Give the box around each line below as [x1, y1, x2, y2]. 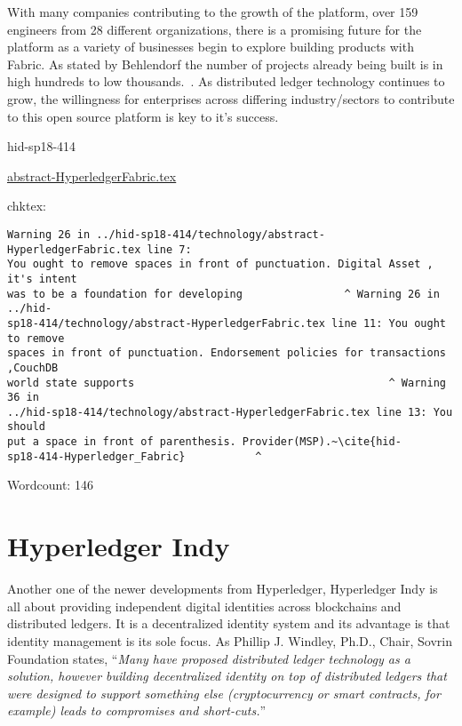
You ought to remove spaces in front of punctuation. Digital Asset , [7, 258, 434, 271]
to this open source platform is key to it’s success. [7, 107, 279, 125]
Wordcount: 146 [7, 475, 93, 494]
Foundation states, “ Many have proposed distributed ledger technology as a [7, 649, 410, 667]
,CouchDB [7, 361, 59, 374]
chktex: [7, 196, 46, 215]
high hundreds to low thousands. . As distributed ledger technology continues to [7, 72, 445, 91]
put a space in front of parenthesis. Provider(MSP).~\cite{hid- [7, 435, 402, 449]
